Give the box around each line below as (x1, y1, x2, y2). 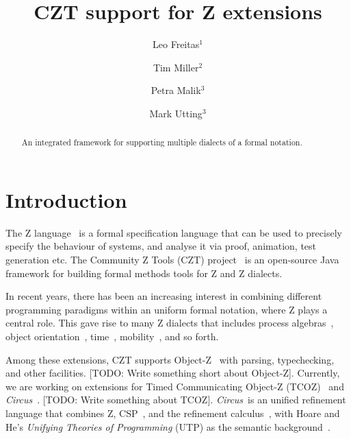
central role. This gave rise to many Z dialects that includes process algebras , (5, 316, 334, 330)
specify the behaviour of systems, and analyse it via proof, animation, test (5, 239, 317, 253)
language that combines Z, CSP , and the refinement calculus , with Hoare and (5, 406, 340, 420)
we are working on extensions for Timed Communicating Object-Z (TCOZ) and (5, 379, 344, 393)
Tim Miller (153, 60, 199, 74)
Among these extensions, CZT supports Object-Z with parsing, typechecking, (5, 352, 335, 366)
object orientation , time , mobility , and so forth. (5, 329, 219, 344)
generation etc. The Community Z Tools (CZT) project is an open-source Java (5, 252, 339, 267)
